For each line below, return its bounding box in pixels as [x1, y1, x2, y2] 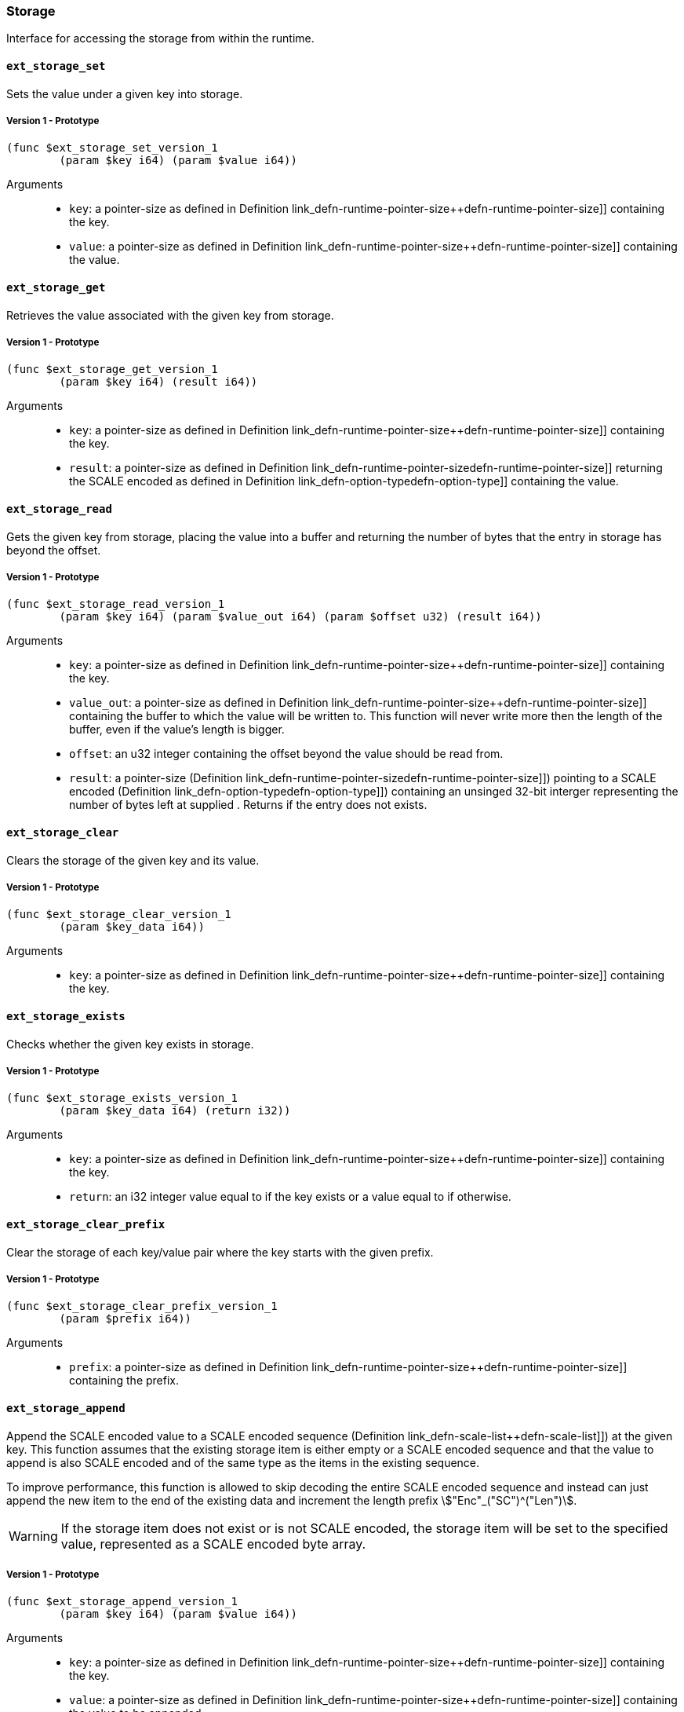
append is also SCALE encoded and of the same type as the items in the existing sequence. [6, 1455, 480, 1469]
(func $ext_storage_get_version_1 [6, 363, 218, 376]
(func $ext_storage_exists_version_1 [6, 1092, 238, 1105]
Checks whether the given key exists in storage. [6, 1037, 254, 1051]
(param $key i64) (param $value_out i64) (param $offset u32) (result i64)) [59, 610, 542, 624]
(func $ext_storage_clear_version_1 [6, 908, 231, 921]
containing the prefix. [69, 1374, 179, 1388]
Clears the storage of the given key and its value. [6, 853, 260, 867]
